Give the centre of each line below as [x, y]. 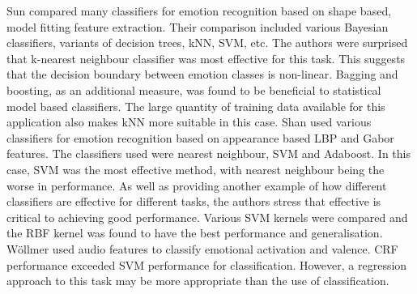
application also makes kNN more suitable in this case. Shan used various [189, 122]
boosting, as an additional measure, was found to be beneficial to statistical [194, 89]
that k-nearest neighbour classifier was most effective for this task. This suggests [206, 58]
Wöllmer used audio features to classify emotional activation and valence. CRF [202, 248]
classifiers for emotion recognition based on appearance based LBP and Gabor [200, 137]
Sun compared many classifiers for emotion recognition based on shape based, [199, 11]
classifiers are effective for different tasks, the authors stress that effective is [194, 201]
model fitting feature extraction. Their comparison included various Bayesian [198, 26]
